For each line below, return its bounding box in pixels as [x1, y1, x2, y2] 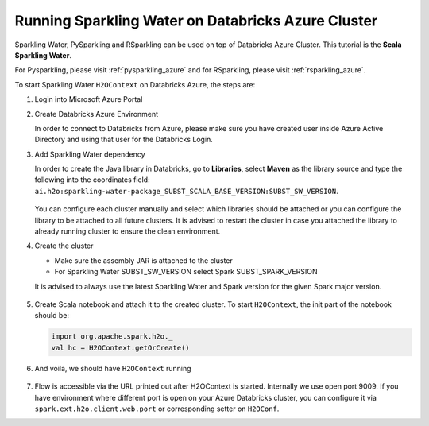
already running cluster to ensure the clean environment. [34, 227, 221, 236]
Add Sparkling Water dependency [34, 149, 146, 159]
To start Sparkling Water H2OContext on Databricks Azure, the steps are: [14, 79, 256, 89]
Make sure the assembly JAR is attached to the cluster [54, 255, 234, 265]
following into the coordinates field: [34, 175, 150, 184]
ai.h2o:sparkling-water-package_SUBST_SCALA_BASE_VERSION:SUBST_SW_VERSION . [34, 186, 338, 196]
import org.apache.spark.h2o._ [51, 332, 174, 341]
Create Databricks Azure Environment [34, 109, 159, 118]
